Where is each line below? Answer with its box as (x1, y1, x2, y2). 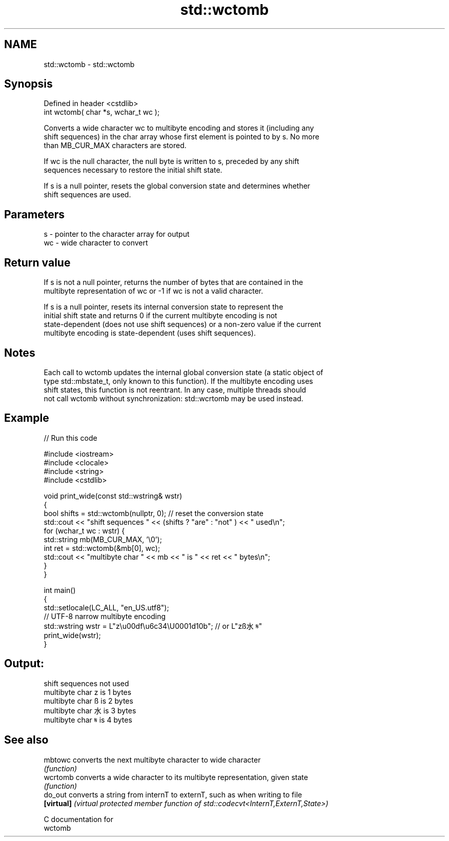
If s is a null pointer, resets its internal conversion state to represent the (44, 302, 283, 312)
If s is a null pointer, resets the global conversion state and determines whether (44, 181, 311, 191)
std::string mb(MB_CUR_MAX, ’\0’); (44, 535, 162, 544)
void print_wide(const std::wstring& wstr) (44, 491, 182, 500)
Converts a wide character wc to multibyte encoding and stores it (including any (44, 124, 314, 133)
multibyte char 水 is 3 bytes (44, 706, 136, 715)
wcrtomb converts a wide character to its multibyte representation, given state (44, 772, 308, 782)
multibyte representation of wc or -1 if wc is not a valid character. (44, 286, 263, 296)
